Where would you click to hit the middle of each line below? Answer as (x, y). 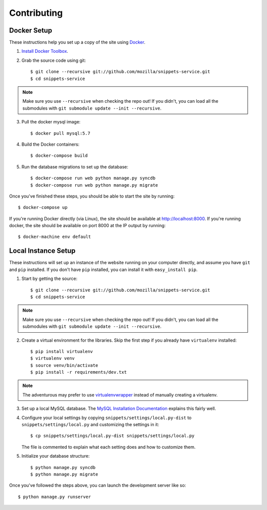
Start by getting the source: (49, 278)
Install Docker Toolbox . (45, 51)
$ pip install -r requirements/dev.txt (79, 372)
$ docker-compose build (59, 156)
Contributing (36, 13)
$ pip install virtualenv (62, 351)
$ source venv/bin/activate (64, 365)
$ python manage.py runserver (55, 497)
